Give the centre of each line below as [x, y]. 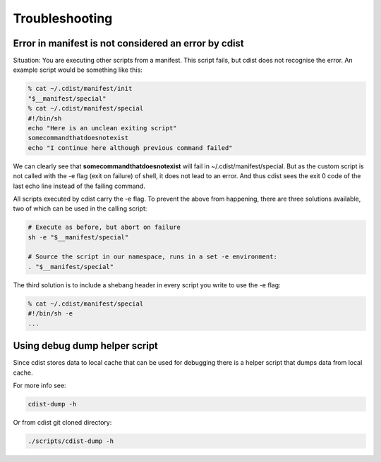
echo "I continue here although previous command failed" [130, 148]
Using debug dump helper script [86, 346]
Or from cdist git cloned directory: [62, 422]
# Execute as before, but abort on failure [104, 227]
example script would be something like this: [78, 70]
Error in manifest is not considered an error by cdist [129, 43]
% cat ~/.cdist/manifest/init [80, 89]
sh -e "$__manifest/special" [78, 237]
